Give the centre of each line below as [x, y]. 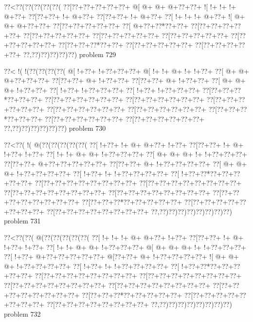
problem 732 [22, 313]
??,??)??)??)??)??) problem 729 [70, 54]
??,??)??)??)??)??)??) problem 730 [55, 128]
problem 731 [22, 221]
